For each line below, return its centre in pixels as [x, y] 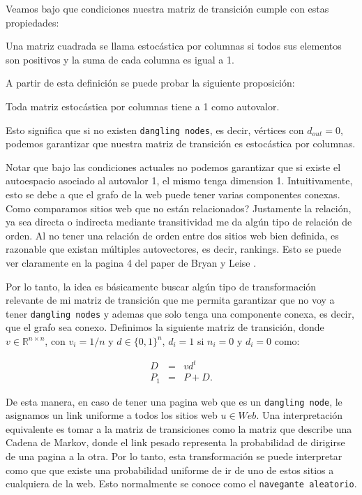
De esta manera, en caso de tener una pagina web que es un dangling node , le [174, 401]
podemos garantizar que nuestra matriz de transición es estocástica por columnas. [181, 143]
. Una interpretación [300, 415]
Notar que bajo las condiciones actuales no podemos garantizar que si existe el [173, 167]
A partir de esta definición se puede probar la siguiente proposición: [150, 83]
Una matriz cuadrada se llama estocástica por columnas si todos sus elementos [174, 46]
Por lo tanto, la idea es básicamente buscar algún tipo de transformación [161, 286]
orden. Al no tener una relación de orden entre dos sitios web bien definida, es [172, 235]
